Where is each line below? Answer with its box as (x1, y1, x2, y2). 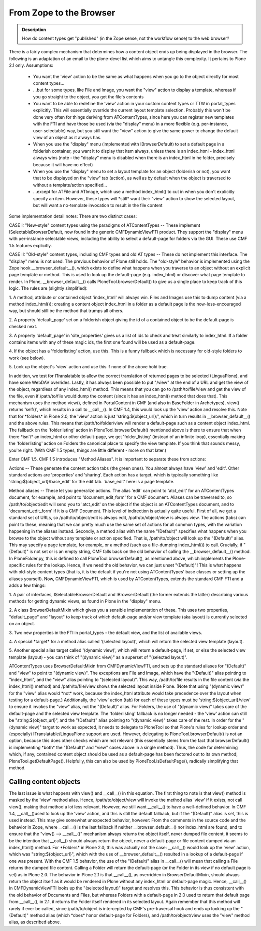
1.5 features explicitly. (9, 242, 52, 248)
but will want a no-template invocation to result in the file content (33, 202, 163, 208)
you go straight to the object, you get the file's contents (33, 94, 144, 99)
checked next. (9, 324, 38, 330)
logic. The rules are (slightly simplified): (9, 285, 88, 291)
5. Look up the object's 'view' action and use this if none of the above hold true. (9, 364, 168, 370)
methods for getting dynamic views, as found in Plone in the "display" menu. (9, 599, 161, 604)
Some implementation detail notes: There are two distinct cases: (9, 213, 137, 219)
